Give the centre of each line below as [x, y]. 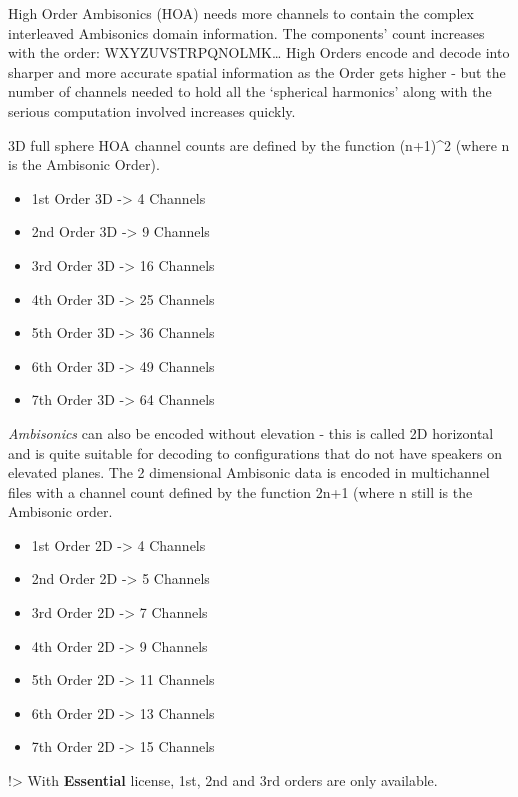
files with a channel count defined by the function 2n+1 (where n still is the [240, 491]
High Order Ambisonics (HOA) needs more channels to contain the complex [241, 13]
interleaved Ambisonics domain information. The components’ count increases [246, 32]
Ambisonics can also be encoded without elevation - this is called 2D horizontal [251, 432]
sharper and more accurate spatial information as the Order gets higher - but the [257, 71]
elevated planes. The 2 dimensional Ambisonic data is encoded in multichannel [249, 472]
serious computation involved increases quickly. [152, 110]
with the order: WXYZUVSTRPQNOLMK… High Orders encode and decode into [259, 52]
